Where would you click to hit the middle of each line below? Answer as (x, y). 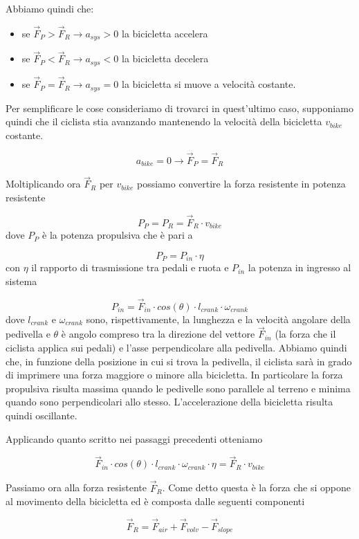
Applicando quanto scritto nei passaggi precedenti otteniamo (134, 438)
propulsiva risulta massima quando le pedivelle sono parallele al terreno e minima (178, 388)
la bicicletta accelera (165, 33)
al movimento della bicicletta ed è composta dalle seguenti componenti (155, 501)
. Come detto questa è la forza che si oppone (257, 487)
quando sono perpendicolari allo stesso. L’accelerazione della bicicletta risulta (169, 402)
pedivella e (28, 334)
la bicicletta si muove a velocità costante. (209, 84)
